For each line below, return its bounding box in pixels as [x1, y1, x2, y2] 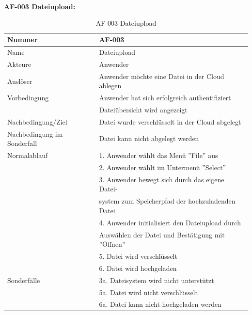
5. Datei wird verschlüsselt [99, 251, 177, 261]
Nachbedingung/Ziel [7, 116, 67, 126]
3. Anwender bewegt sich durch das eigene [99, 174, 224, 184]
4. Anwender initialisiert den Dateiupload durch [99, 217, 241, 227]
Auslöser [7, 76, 32, 86]
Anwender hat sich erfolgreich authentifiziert [99, 93, 231, 103]
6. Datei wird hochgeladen [99, 263, 177, 273]
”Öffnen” [99, 239, 126, 249]
